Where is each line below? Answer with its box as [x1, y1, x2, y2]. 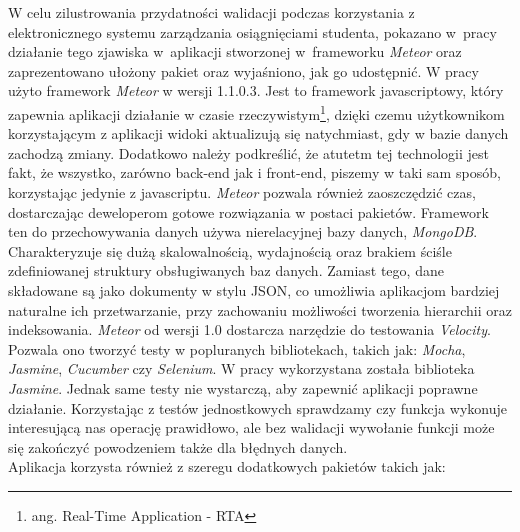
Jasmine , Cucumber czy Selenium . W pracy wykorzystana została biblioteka [8, 358, 475, 379]
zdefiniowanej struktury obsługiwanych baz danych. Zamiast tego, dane [8, 260, 444, 281]
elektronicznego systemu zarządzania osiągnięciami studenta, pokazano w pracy [8, 21, 497, 42]
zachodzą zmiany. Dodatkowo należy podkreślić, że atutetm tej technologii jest [8, 142, 490, 163]
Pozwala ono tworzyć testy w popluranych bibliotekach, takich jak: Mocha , [8, 338, 466, 359]
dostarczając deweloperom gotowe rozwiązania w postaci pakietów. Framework [8, 201, 489, 222]
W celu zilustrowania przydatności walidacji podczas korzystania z [8, 2, 415, 22]
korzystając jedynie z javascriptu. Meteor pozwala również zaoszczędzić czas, [8, 182, 476, 202]
